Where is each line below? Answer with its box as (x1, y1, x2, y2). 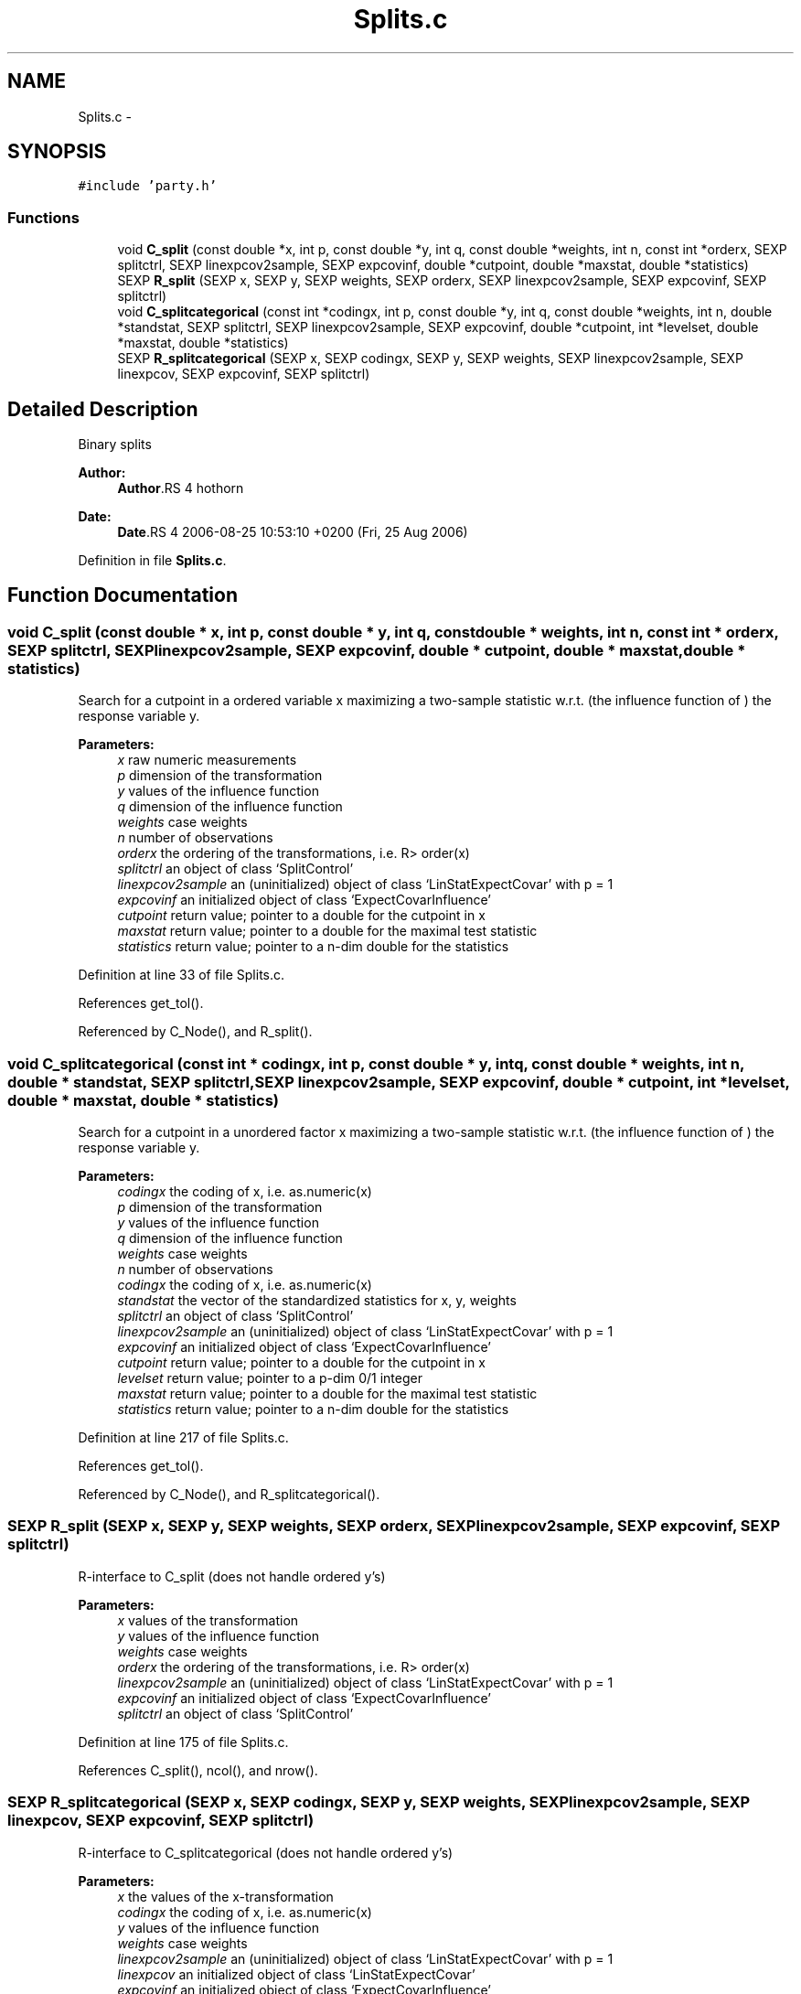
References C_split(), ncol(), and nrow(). (78, 1762, 318, 1778)
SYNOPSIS (7, 140, 107, 164)
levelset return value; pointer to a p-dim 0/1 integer (117, 1370, 422, 1386)
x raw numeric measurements (117, 752, 297, 768)
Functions (7, 208, 80, 227)
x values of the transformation (117, 1612, 299, 1628)
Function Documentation (7, 584, 238, 607)
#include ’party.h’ (78, 178, 218, 194)
